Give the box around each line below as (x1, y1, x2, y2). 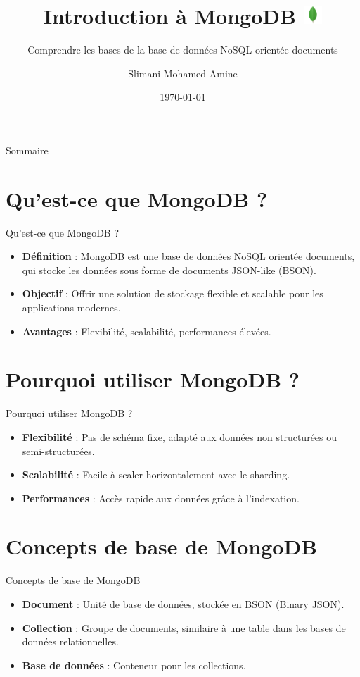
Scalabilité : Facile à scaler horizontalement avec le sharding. (22, 467, 290, 482)
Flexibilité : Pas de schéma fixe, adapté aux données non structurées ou (22, 429, 337, 444)
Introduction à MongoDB (43, 1, 296, 30)
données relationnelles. (22, 634, 119, 649)
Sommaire (6, 142, 49, 157)
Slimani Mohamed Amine (128, 66, 238, 80)
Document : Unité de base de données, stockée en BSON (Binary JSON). (22, 597, 345, 611)
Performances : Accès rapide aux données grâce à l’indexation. (22, 490, 300, 505)
